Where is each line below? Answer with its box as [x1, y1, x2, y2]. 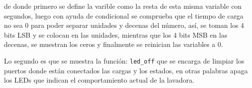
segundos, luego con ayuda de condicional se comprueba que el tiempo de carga [4, 10, 244, 21]
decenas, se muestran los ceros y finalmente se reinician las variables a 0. [4, 39, 223, 49]
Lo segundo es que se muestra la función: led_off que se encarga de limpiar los [4, 55, 245, 66]
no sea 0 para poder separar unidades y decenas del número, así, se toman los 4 [4, 20, 244, 30]
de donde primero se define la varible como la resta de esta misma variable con [4, 1, 242, 11]
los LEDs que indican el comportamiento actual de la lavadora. [4, 75, 194, 85]
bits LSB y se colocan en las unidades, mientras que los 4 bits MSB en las [4, 29, 227, 40]
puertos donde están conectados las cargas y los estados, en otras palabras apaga [4, 65, 248, 75]
